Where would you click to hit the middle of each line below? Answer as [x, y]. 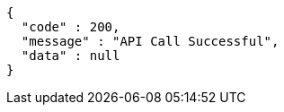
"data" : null [71, 56]
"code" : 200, [71, 27]
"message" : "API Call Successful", [150, 41]
